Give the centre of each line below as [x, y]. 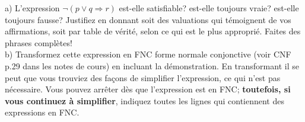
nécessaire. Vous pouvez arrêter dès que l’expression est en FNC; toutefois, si [148, 89]
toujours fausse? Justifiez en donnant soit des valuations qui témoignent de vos [148, 19]
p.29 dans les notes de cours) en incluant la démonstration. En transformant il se [152, 65]
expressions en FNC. [42, 112]
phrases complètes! [39, 42]
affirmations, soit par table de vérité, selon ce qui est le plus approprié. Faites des [153, 31]
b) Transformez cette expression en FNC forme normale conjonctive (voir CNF [148, 54]
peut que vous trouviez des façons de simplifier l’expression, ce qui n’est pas [143, 77]
